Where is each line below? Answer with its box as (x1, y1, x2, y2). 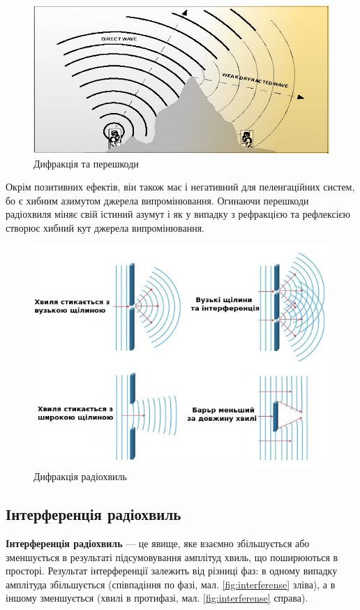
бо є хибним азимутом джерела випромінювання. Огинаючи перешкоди (6, 193, 309, 207)
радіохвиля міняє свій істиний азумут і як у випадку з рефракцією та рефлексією (6, 207, 351, 221)
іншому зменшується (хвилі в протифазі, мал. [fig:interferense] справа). (6, 590, 308, 605)
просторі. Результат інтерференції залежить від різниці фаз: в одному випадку (6, 563, 338, 578)
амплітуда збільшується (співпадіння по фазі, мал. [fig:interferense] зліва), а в (6, 576, 336, 591)
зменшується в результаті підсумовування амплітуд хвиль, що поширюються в (6, 549, 338, 564)
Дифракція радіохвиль (33, 469, 127, 484)
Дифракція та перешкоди (33, 156, 139, 170)
